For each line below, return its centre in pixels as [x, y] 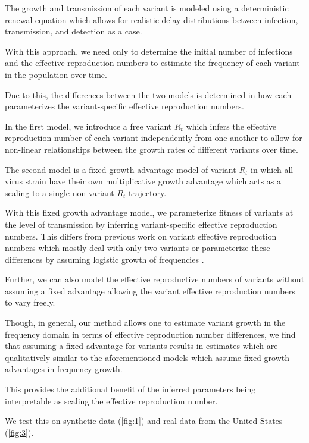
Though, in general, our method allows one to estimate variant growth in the [145, 323]
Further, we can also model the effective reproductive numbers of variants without [155, 279]
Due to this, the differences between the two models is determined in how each [148, 94]
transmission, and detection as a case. [74, 31]
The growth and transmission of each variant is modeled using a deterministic [147, 8]
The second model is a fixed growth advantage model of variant [121, 169]
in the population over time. [56, 74]
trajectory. [148, 192]
